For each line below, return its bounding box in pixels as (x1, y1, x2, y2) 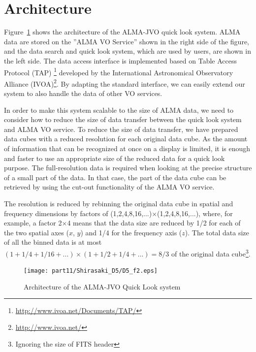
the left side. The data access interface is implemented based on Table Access (4, 55, 237, 65)
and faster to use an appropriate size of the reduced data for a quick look (4, 153, 225, 163)
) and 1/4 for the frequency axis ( (80, 227, 182, 237)
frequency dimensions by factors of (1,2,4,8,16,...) (4, 208, 152, 218)
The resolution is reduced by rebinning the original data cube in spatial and (4, 198, 233, 208)
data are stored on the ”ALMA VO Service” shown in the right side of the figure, (4, 36, 249, 46)
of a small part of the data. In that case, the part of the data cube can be (4, 172, 226, 182)
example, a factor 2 (4, 218, 62, 228)
